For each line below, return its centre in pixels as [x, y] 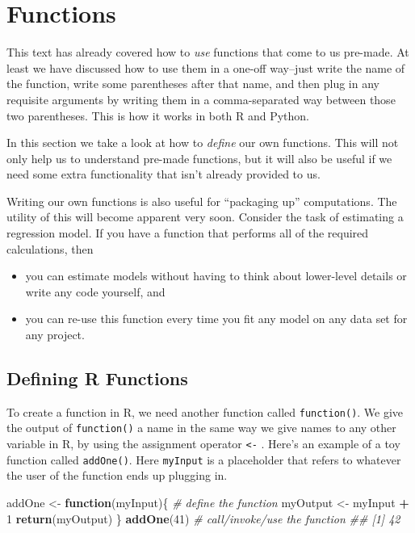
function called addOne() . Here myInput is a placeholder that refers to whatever [204, 459]
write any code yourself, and [95, 291]
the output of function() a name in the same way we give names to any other [201, 428]
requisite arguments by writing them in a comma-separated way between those [201, 99]
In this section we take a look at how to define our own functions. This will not [203, 143]
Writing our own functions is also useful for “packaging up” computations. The [202, 201]
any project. [55, 335]
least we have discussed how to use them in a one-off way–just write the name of [206, 67]
